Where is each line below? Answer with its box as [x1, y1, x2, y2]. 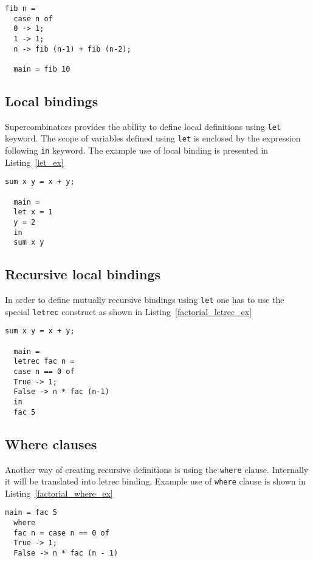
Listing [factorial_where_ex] [5, 486, 113, 499]
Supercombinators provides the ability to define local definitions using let [5, 120, 281, 132]
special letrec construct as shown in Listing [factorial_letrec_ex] [5, 305, 252, 318]
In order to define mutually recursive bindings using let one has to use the [5, 293, 284, 306]
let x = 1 [13, 208, 53, 217]
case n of [13, 14, 53, 23]
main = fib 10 [13, 64, 71, 73]
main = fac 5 [5, 508, 57, 517]
